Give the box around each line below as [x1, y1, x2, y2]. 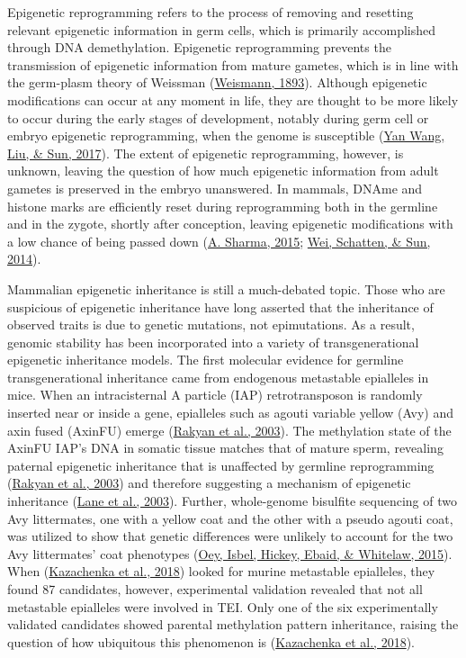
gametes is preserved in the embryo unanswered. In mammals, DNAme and [7, 178, 423, 197]
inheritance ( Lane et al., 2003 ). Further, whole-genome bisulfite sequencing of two [7, 491, 458, 510]
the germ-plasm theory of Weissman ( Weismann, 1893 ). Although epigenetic [7, 73, 427, 92]
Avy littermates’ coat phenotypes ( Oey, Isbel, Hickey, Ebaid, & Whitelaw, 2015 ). [7, 544, 453, 563]
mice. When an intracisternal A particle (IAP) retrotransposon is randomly [7, 385, 423, 404]
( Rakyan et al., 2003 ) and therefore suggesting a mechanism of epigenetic [7, 473, 411, 492]
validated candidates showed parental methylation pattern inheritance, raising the [7, 615, 459, 634]
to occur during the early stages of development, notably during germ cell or [7, 108, 429, 127]
